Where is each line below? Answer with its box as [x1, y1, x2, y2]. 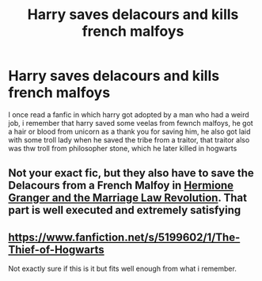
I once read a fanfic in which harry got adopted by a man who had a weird [8, 109, 249, 120]
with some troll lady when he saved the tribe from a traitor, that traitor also [8, 135, 250, 144]
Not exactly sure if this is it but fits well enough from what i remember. [8, 264, 237, 274]
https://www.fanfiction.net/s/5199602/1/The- [8, 230, 241, 244]
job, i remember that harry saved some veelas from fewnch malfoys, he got [8, 118, 253, 127]
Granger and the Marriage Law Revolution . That [8, 192, 248, 205]
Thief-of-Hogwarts [8, 243, 104, 256]
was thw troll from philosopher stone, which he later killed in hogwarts [8, 143, 237, 153]
